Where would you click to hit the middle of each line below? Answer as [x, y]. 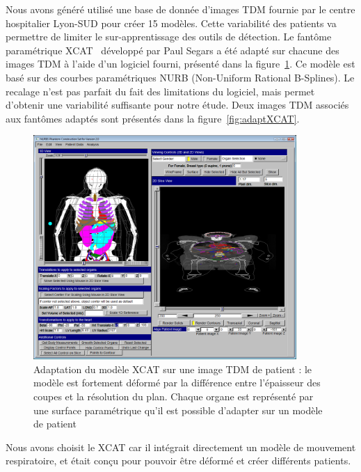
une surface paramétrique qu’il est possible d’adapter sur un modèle [178, 410]
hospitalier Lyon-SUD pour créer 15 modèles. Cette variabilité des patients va [171, 23]
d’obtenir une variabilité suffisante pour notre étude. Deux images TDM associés [177, 105]
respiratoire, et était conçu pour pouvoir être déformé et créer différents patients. [178, 461]
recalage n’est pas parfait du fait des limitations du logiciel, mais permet [160, 91]
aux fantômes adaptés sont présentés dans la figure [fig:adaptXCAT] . [153, 118]
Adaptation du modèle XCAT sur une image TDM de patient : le [173, 369]
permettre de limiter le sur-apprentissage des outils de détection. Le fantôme [169, 37]
